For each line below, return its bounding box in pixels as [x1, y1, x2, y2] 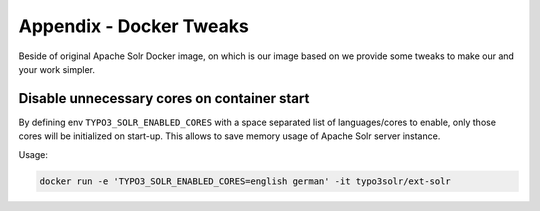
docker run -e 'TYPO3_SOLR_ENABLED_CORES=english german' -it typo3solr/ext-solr [39, 175, 452, 187]
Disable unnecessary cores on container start [18, 90, 310, 107]
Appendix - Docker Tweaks [18, 15, 249, 37]
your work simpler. [18, 63, 95, 75]
